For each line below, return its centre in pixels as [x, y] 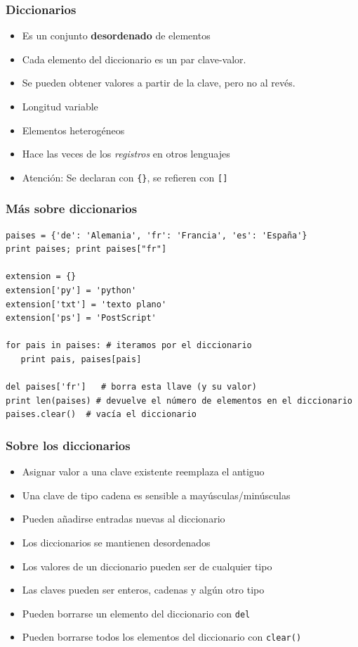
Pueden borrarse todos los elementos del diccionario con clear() [162, 637]
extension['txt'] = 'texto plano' [86, 304]
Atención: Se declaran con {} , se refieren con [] [125, 177]
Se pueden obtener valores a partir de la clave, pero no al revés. [159, 83]
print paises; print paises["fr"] [86, 249]
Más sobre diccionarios [72, 209]
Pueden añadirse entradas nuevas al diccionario [124, 519]
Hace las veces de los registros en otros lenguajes [126, 154]
